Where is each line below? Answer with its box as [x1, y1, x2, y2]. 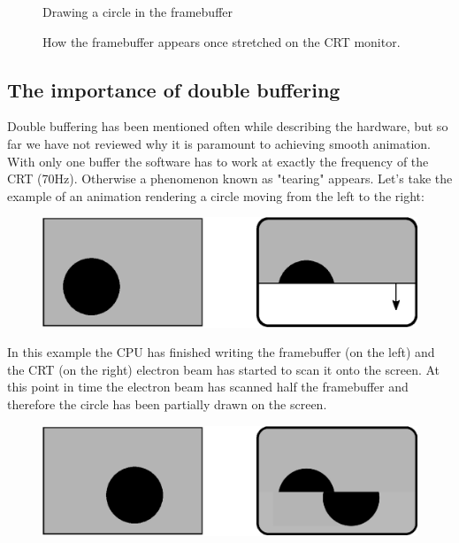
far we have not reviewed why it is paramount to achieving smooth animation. [7, 134, 431, 152]
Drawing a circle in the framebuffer [42, 3, 233, 20]
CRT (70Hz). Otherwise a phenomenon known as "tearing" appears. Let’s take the [7, 169, 453, 188]
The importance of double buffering [7, 75, 340, 103]
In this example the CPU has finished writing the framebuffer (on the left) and [7, 343, 435, 361]
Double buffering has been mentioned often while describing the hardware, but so [7, 117, 448, 136]
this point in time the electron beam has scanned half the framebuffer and [7, 377, 409, 396]
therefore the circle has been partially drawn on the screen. [7, 394, 327, 413]
